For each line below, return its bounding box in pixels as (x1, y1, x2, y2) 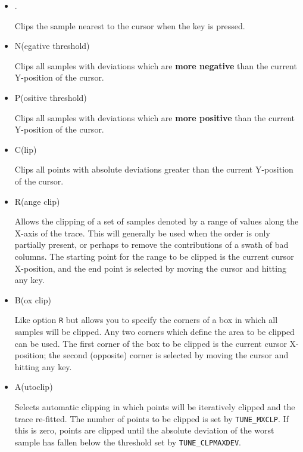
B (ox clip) (14, 293, 52, 306)
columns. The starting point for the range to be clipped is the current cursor (14, 250, 294, 262)
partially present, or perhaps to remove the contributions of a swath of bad (14, 238, 289, 251)
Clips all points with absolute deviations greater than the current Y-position (14, 163, 293, 176)
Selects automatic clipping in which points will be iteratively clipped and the (14, 400, 295, 413)
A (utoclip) (14, 380, 53, 393)
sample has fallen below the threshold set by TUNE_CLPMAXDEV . (14, 435, 241, 448)
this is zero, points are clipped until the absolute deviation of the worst (14, 424, 274, 436)
